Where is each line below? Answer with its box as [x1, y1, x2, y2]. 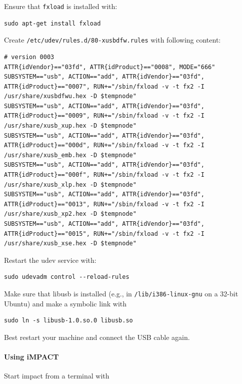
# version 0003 [4, 53, 54, 61]
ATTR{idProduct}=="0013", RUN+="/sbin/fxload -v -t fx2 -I [4, 200, 204, 208]
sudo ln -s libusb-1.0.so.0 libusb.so [4, 317, 133, 324]
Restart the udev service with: [4, 254, 96, 265]
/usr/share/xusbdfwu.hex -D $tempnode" [4, 93, 136, 100]
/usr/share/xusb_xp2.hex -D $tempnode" [4, 210, 136, 218]
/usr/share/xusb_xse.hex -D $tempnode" [4, 240, 136, 247]
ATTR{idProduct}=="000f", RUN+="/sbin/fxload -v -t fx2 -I [4, 171, 204, 179]
